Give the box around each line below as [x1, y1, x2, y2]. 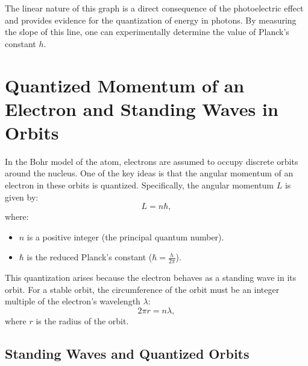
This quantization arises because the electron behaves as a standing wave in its [5, 271, 297, 284]
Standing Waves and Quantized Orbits [5, 344, 250, 363]
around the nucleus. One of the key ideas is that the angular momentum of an [5, 167, 294, 179]
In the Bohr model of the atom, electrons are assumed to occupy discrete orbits [5, 155, 298, 167]
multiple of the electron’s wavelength [5, 295, 140, 307]
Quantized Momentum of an [5, 72, 245, 97]
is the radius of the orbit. [36, 315, 129, 327]
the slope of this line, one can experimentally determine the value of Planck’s [5, 25, 289, 38]
